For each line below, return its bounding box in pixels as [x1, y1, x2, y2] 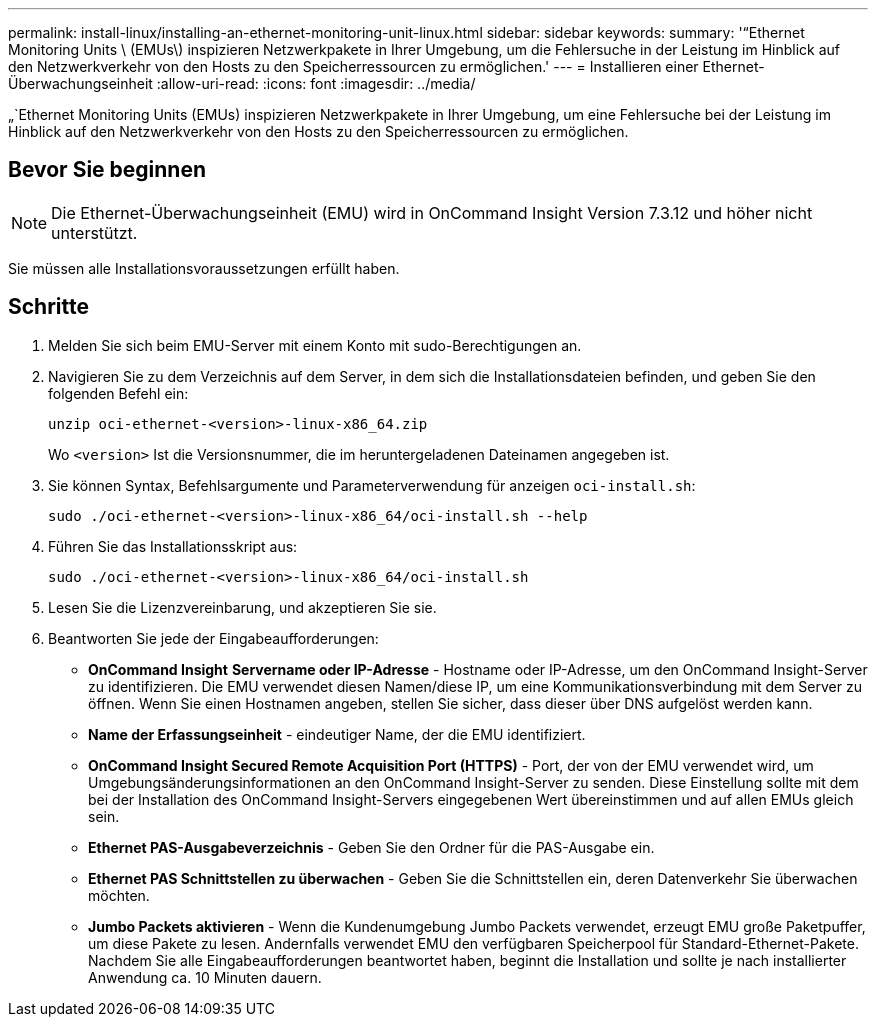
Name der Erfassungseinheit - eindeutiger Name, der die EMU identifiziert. [88, 725, 586, 743]
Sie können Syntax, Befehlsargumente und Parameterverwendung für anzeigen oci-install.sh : [48, 476, 696, 494]
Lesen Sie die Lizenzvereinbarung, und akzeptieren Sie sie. [48, 598, 437, 616]
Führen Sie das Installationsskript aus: [48, 537, 298, 555]
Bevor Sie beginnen [8, 157, 207, 183]
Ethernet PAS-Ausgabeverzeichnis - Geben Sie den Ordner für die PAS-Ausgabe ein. [88, 838, 655, 856]
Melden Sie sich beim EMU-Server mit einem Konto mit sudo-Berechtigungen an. [48, 336, 582, 354]
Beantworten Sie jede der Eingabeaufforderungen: [48, 629, 379, 647]
